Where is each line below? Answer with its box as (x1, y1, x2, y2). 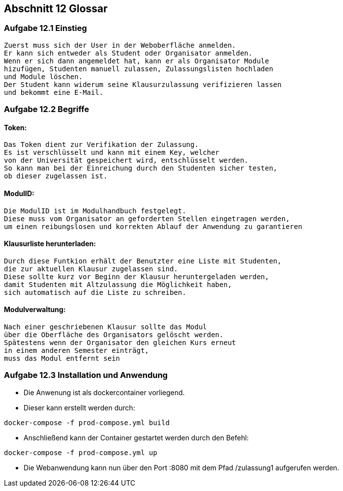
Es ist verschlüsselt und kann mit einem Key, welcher (4, 148, 220, 157)
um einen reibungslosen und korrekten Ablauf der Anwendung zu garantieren (4, 222, 302, 231)
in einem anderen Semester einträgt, (4, 347, 149, 355)
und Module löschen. (4, 72, 83, 81)
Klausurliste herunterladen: (4, 239, 96, 248)
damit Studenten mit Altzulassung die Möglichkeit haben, (4, 280, 232, 289)
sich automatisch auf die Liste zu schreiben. (4, 288, 186, 296)
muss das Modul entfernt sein (4, 354, 120, 363)
